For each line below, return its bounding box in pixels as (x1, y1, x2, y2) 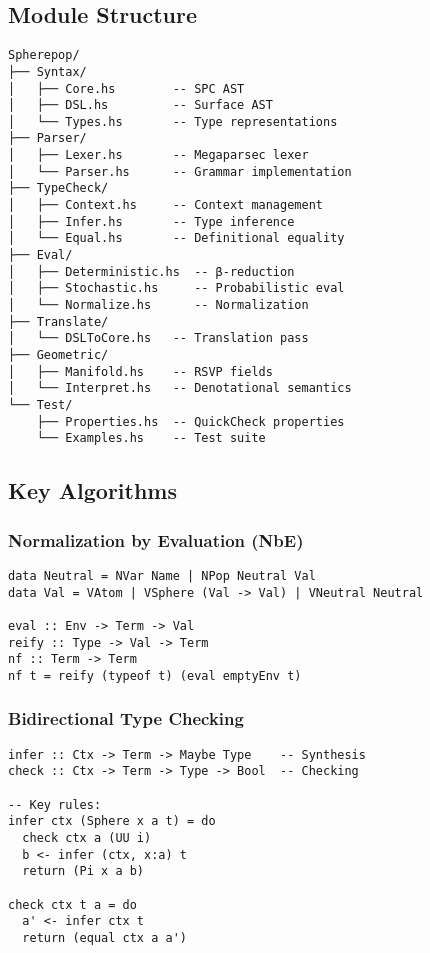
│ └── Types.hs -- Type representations (8, 114, 338, 129)
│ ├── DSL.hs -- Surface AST (8, 98, 273, 113)
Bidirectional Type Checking (8, 706, 244, 731)
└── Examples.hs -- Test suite (36, 431, 266, 446)
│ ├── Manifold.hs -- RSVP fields (8, 364, 273, 379)
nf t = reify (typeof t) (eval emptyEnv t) (8, 668, 302, 683)
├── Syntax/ (8, 64, 87, 79)
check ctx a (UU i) (22, 831, 152, 846)
